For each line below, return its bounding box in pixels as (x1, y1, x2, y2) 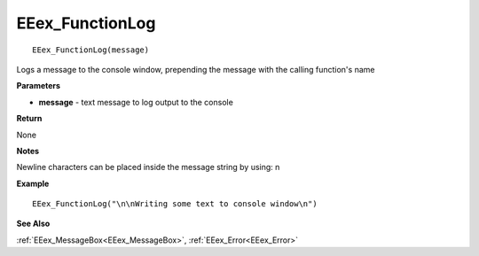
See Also (16, 218, 51, 229)
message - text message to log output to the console (38, 97, 234, 107)
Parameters (16, 81, 61, 91)
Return (16, 113, 43, 124)
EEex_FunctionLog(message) (32, 44, 150, 55)
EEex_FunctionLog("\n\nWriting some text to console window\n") (32, 199, 318, 209)
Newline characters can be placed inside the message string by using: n (16, 162, 280, 173)
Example (16, 178, 50, 189)
